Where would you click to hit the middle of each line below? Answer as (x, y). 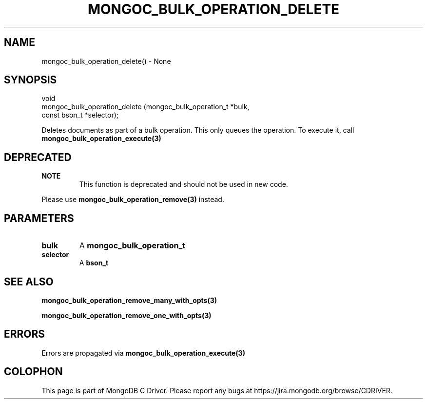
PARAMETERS (39, 218)
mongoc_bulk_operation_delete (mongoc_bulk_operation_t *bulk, (146, 107)
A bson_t (94, 263)
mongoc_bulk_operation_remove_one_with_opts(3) (126, 315)
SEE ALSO (29, 282)
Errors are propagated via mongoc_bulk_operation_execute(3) (143, 353)
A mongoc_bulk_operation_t (132, 246)
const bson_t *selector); (80, 115)
